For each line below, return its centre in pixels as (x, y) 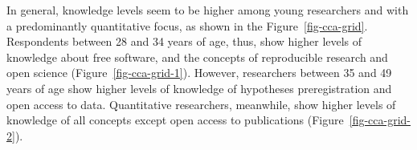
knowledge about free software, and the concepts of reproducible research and (197, 57)
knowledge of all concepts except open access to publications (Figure (175, 120)
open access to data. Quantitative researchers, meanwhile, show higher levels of (201, 104)
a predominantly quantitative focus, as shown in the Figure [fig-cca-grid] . (187, 25)
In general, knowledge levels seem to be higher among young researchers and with (208, 10)
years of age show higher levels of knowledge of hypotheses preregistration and (199, 88)
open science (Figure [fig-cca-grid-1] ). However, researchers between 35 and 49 (199, 73)
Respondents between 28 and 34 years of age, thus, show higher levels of (184, 41)
